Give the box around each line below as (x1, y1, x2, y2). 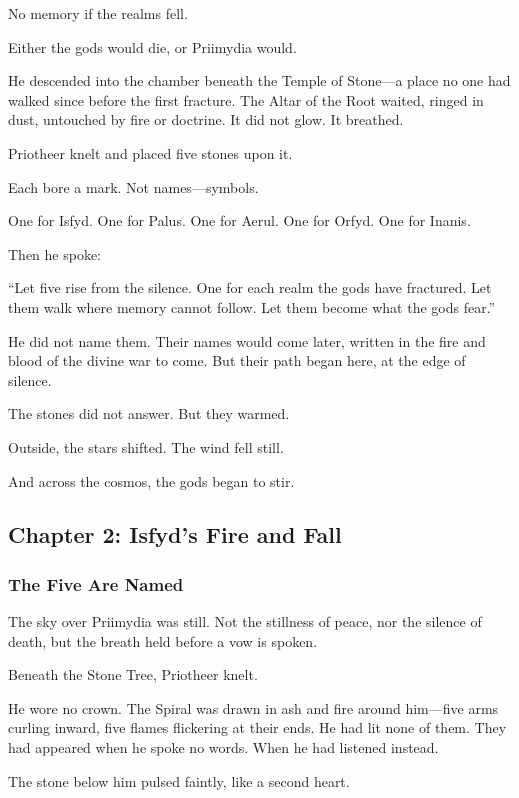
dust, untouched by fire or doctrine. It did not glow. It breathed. (8, 109, 404, 130)
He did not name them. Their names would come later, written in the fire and (8, 330, 486, 351)
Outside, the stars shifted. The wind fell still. (8, 436, 284, 457)
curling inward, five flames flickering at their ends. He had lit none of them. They (8, 717, 507, 738)
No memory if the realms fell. (8, 3, 188, 23)
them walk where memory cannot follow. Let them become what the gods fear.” (8, 296, 496, 317)
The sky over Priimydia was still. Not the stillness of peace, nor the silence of (8, 611, 482, 632)
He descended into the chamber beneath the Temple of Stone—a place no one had (8, 70, 511, 91)
